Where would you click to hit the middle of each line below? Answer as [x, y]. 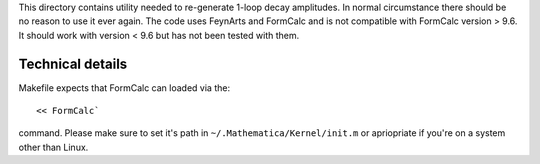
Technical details [73, 63]
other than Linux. [53, 147]
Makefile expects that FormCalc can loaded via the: [124, 87]
